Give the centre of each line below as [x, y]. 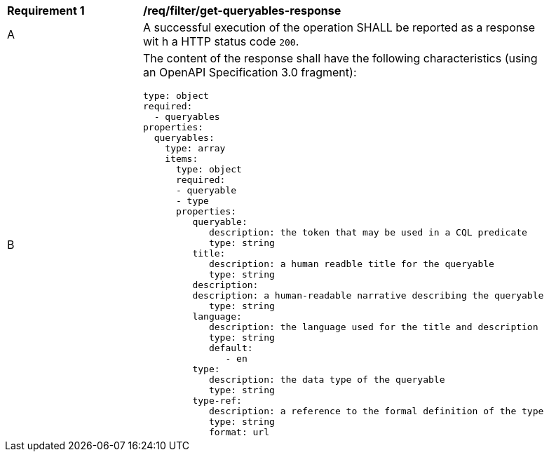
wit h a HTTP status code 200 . [221, 41]
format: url [239, 432]
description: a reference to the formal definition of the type [376, 411]
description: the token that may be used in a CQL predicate [368, 232]
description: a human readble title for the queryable [351, 264]
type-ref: [217, 401]
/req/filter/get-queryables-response [242, 11]
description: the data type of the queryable [327, 380]
